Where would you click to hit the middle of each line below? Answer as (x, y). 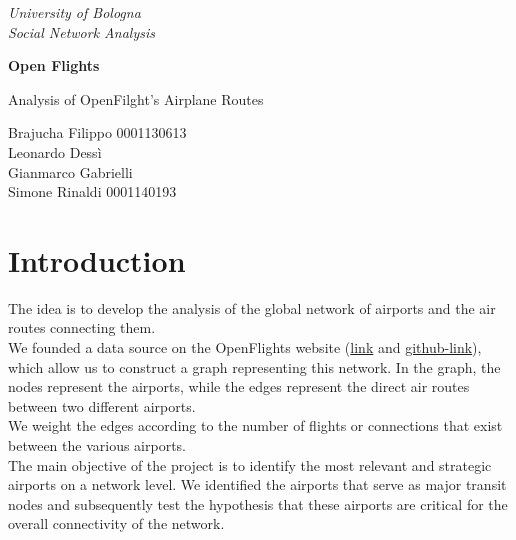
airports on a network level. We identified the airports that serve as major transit (257, 484)
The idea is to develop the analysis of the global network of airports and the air (252, 307)
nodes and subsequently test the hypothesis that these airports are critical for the (258, 503)
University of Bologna (74, 12)
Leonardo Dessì (55, 151)
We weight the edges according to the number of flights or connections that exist (255, 425)
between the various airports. (97, 445)
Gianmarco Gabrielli (70, 171)
